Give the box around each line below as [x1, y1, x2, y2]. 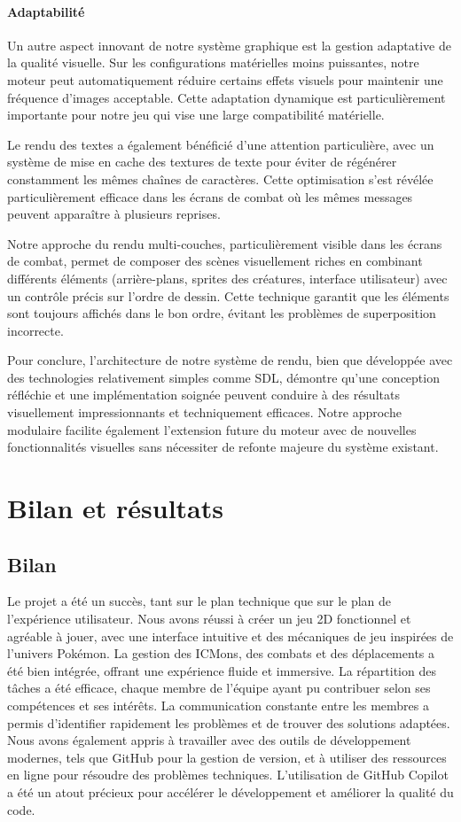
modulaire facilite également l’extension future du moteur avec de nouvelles [7, 420, 417, 438]
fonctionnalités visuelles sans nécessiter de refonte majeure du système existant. [7, 438, 439, 456]
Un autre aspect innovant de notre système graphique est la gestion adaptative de [7, 35, 451, 54]
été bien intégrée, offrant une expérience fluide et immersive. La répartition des [7, 661, 436, 679]
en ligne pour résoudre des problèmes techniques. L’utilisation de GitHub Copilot [7, 765, 449, 784]
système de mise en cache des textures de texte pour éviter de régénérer [7, 152, 397, 171]
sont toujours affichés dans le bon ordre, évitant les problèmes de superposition [7, 304, 436, 322]
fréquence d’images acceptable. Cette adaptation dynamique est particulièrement [7, 88, 446, 106]
